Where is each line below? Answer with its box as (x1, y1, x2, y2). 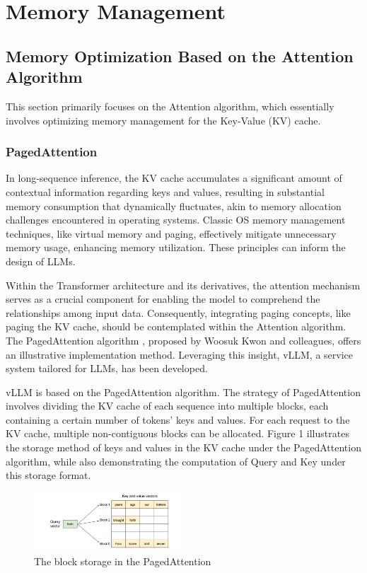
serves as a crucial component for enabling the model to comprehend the (6, 291, 320, 306)
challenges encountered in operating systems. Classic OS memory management (6, 212, 346, 227)
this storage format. (6, 468, 91, 482)
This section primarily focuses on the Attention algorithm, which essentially (6, 98, 334, 113)
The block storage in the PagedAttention (34, 553, 211, 568)
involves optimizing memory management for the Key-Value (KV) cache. (6, 112, 321, 127)
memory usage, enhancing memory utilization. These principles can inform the (6, 240, 346, 255)
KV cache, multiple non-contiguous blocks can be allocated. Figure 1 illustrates (6, 426, 349, 441)
